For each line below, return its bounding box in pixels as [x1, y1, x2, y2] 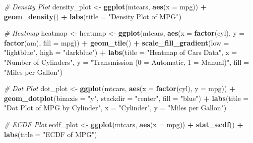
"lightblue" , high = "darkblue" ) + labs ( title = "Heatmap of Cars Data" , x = [4, 47, 237, 57]
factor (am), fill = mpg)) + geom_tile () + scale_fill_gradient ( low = [4, 37, 229, 48]
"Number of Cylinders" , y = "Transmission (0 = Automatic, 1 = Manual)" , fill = [4, 56, 249, 67]
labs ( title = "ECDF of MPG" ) [4, 129, 97, 139]
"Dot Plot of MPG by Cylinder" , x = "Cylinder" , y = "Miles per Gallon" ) [4, 102, 227, 113]
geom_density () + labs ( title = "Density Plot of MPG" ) [4, 11, 182, 21]
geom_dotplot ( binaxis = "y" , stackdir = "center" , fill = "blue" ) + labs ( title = [4, 93, 249, 103]
